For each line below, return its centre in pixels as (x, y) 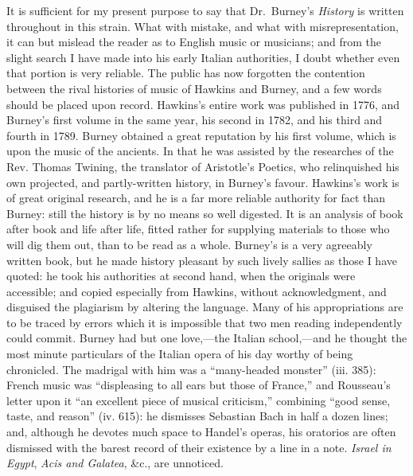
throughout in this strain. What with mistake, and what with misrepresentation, (203, 26)
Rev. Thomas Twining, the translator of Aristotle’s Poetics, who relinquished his (203, 166)
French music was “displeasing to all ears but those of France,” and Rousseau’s (199, 385)
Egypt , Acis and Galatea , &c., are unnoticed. (115, 463)
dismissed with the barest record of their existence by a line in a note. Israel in (199, 447)
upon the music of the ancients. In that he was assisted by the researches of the (200, 151)
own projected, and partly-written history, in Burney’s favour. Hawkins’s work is (203, 182)
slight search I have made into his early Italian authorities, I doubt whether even (203, 57)
